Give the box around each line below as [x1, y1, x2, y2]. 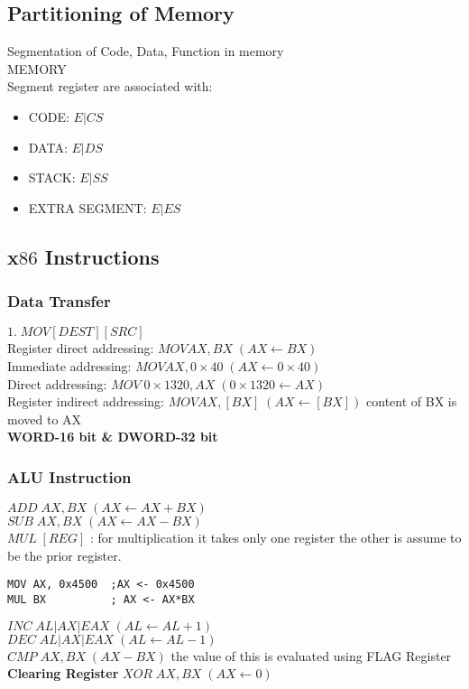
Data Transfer [7, 290, 111, 312]
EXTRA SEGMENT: [28, 198, 147, 217]
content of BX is [366, 392, 457, 411]
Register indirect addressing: [7, 392, 164, 411]
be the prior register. [7, 545, 122, 564]
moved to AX [7, 409, 82, 428]
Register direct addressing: [7, 339, 154, 358]
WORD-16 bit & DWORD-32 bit [7, 427, 218, 446]
